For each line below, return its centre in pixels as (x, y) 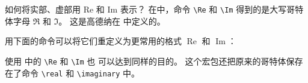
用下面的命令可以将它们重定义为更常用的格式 (93, 41)
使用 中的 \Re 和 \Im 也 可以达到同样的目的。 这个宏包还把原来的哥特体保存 (154, 61)
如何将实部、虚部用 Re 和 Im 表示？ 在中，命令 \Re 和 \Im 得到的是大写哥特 (154, 9)
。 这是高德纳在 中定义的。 (112, 21)
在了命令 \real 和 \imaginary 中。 (72, 73)
